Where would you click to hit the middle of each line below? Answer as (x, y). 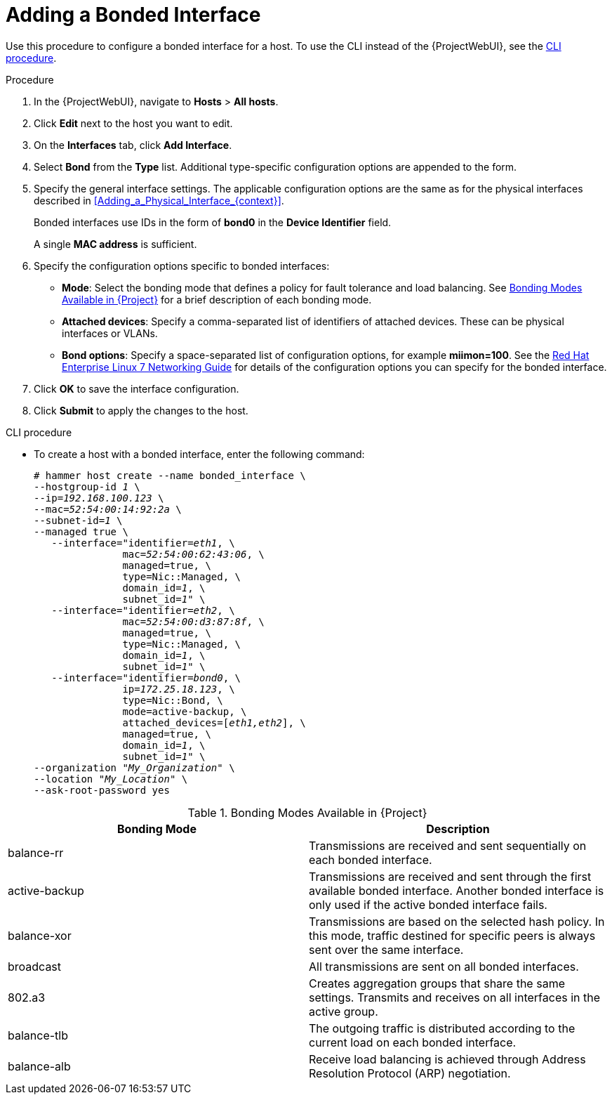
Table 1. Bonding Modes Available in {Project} (307, 812)
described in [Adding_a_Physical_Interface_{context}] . (159, 200)
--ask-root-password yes (102, 790)
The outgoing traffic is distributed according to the (442, 1028)
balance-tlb (38, 1035)
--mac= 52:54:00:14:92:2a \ (108, 509)
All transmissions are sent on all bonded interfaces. (444, 966)
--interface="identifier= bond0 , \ (146, 677)
